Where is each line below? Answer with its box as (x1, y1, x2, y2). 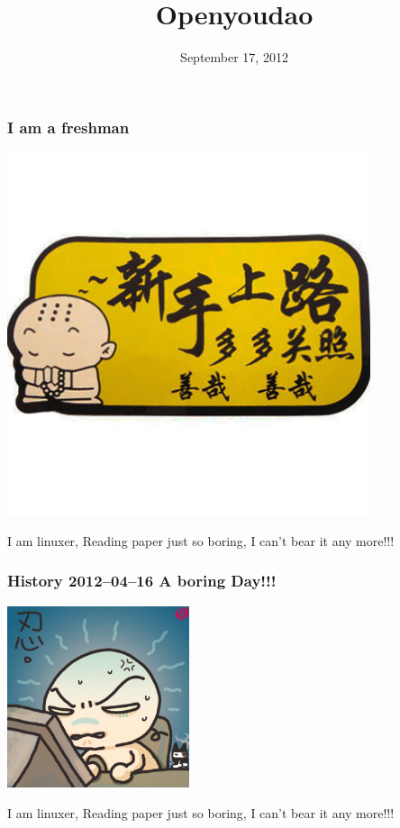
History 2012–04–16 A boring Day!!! (7, 569, 277, 592)
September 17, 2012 (180, 48, 288, 67)
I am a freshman (7, 115, 130, 138)
